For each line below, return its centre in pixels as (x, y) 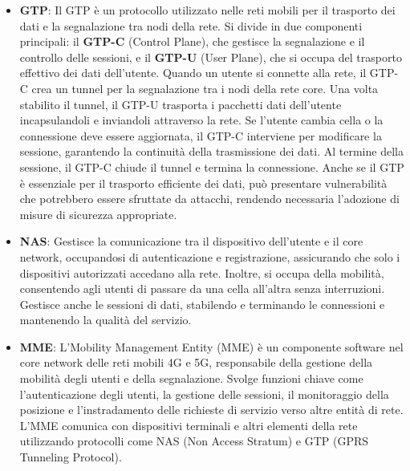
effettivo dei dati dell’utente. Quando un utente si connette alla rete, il (193, 73)
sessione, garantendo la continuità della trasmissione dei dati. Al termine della (211, 151)
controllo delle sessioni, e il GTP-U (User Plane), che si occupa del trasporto (211, 57)
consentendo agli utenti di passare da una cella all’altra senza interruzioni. (202, 288)
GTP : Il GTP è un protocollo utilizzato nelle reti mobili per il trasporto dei (207, 10)
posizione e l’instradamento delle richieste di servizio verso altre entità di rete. (211, 410)
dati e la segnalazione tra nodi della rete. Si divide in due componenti (191, 25)
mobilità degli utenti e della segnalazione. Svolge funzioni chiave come (191, 378)
